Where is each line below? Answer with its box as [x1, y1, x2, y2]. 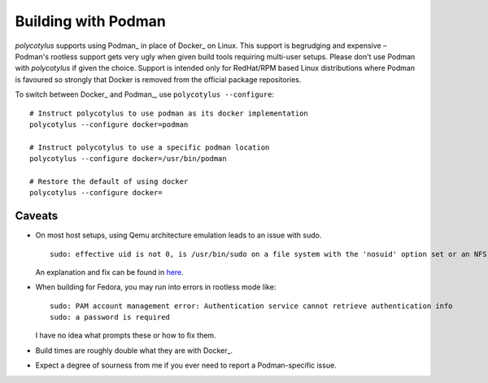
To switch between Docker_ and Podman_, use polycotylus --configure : [15, 89, 274, 99]
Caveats [15, 209, 59, 223]
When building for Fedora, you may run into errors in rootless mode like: [35, 282, 277, 292]
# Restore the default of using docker [29, 176, 189, 186]
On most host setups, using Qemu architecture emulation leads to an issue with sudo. [35, 230, 322, 240]
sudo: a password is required [50, 313, 171, 322]
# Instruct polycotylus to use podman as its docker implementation [29, 108, 308, 118]
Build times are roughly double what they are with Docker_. [35, 346, 233, 355]
